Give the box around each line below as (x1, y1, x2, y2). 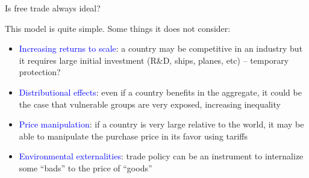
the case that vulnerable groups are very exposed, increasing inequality (19, 97, 281, 110)
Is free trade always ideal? (5, 2, 101, 14)
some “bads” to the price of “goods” (19, 161, 152, 174)
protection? (19, 66, 61, 78)
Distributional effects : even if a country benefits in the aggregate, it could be (19, 85, 302, 98)
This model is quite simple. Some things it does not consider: (5, 22, 231, 34)
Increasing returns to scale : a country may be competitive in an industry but (19, 42, 303, 55)
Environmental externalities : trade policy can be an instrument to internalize (19, 150, 304, 162)
